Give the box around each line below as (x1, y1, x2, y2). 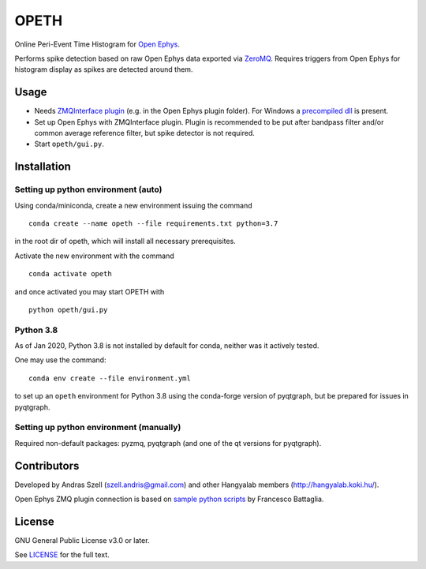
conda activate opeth (28, 269, 112, 279)
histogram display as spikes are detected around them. (14, 65, 193, 74)
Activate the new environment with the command (14, 251, 174, 260)
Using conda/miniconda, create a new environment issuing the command (14, 200, 252, 210)
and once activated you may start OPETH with (14, 286, 165, 296)
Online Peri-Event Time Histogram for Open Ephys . (14, 39, 181, 49)
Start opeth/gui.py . (34, 139, 104, 149)
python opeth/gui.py (28, 305, 108, 314)
